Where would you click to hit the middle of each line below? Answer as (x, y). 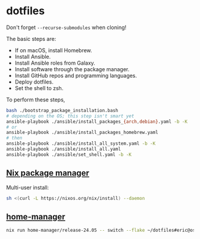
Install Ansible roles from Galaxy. (55, 63)
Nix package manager (48, 173)
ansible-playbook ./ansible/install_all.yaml (63, 149)
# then (14, 138)
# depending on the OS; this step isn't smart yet (70, 116)
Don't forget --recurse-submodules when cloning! (66, 27)
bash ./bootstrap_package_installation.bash (62, 110)
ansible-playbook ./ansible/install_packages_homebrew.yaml (82, 133)
